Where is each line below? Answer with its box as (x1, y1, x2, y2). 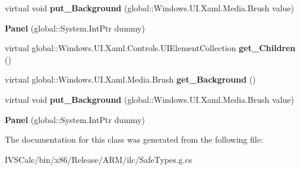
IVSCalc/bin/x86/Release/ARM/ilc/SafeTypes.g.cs (5, 153, 192, 165)
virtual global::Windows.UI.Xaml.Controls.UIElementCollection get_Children (5, 42, 296, 54)
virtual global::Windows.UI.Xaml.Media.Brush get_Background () (5, 73, 256, 86)
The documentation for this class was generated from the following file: (5, 133, 263, 146)
